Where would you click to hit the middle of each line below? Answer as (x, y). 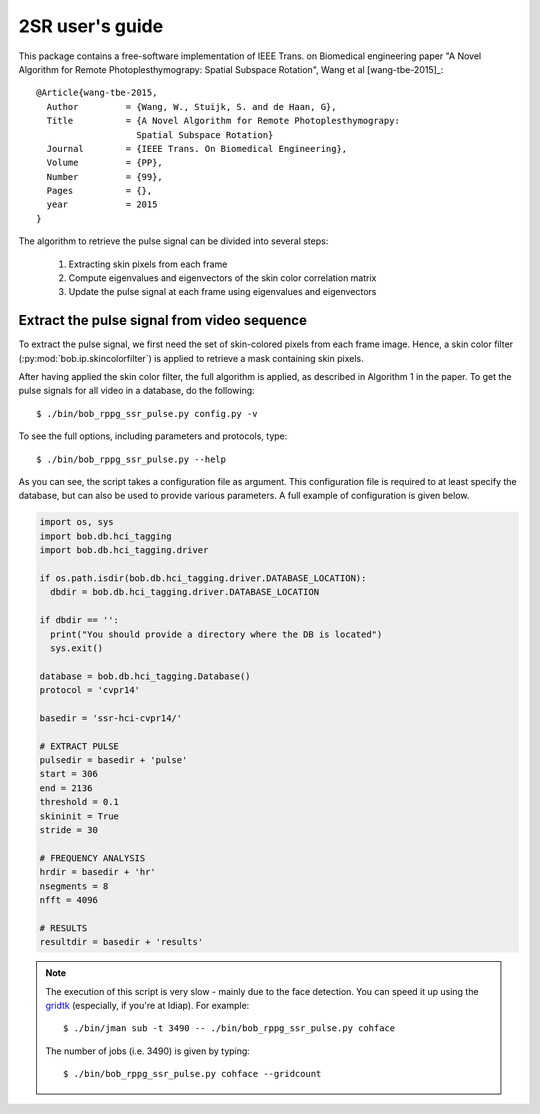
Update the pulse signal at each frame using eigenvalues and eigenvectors (222, 292)
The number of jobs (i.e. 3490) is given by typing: (147, 1051)
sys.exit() (77, 648)
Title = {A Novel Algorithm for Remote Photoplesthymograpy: (223, 121)
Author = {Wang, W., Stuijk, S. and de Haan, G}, (191, 106)
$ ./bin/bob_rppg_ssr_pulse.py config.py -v (147, 413)
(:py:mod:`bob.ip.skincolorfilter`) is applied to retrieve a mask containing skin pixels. (191, 358)
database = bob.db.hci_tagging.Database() (145, 676)
